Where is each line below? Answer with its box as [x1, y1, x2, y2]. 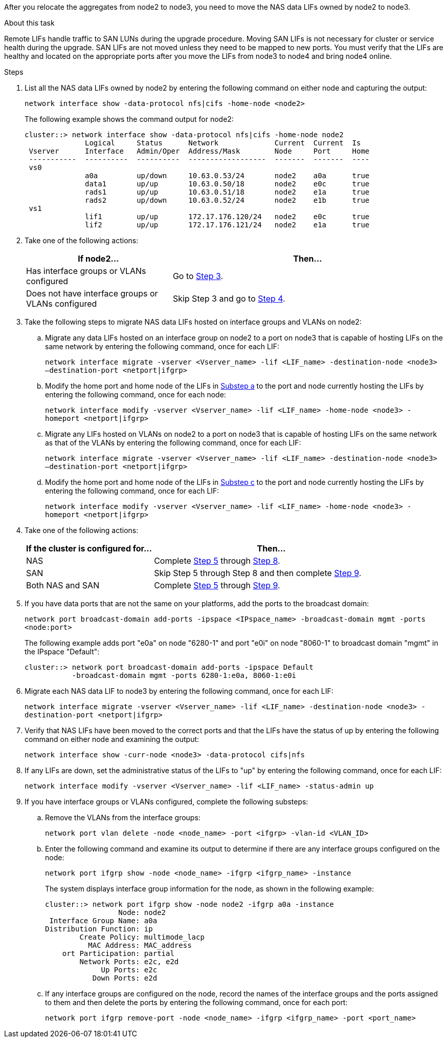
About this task [4, 18, 55, 27]
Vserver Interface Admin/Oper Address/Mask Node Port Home [29, 147, 370, 155]
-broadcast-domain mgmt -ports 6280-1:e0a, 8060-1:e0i [72, 671, 297, 679]
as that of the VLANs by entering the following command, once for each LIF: [45, 438, 301, 447]
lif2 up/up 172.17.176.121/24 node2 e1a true [85, 221, 370, 229]
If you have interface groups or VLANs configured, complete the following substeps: [25, 797, 308, 806]
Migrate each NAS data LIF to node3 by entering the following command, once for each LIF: [25, 687, 333, 695]
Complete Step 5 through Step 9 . [154, 580, 280, 590]
